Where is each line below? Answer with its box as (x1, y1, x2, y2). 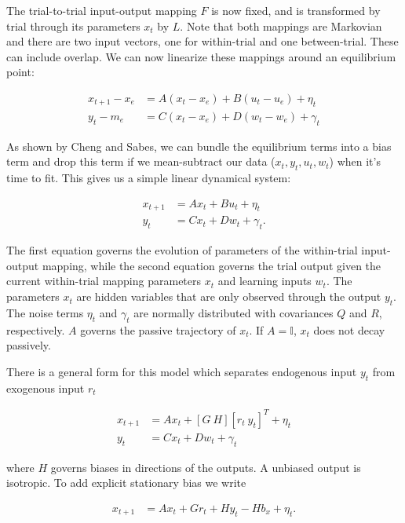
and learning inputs (217, 272, 312, 289)
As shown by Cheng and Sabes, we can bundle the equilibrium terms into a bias (6, 137, 392, 154)
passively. (6, 337, 51, 353)
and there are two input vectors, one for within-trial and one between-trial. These (6, 33, 399, 49)
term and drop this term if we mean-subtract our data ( (6, 153, 275, 170)
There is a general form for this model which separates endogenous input (6, 363, 357, 379)
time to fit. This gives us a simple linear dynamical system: (6, 170, 291, 186)
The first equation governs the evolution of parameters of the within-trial (6, 242, 358, 258)
